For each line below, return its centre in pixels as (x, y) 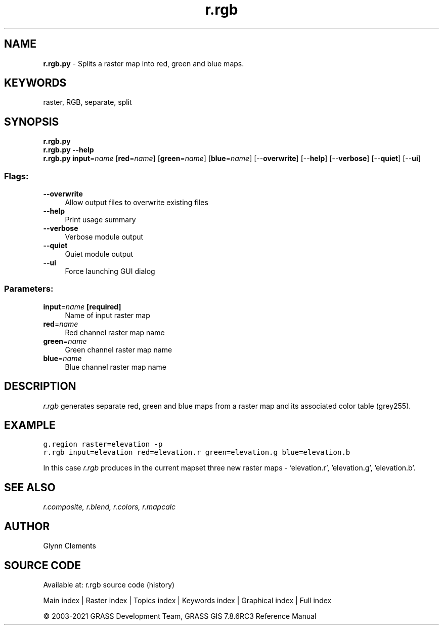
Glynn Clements (70, 546)
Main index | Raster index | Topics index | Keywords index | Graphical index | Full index (187, 600)
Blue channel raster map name (116, 367)
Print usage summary (100, 220)
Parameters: (29, 289)
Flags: (16, 176)
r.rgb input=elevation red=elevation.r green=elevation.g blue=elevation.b (197, 453)
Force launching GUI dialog (110, 271)
